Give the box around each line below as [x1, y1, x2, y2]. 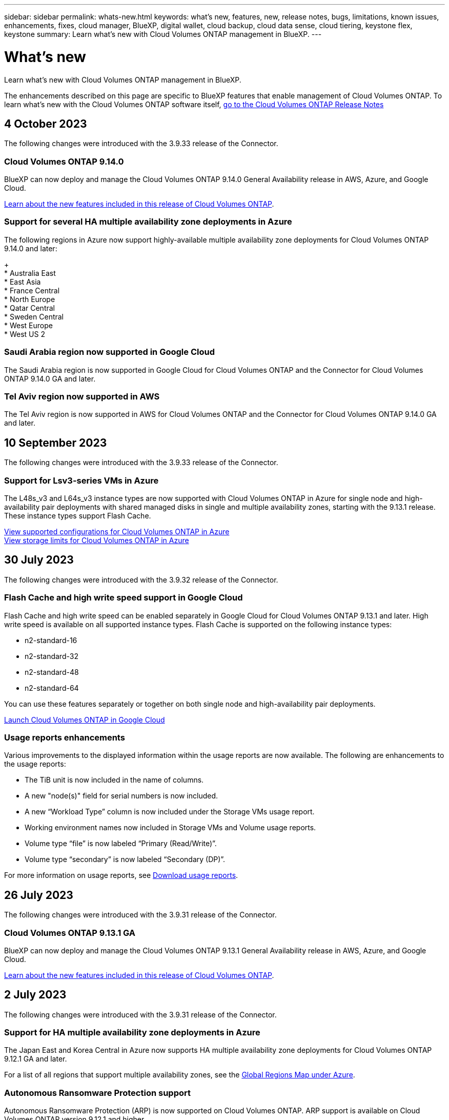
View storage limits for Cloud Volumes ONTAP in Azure [4, 535, 189, 545]
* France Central [4, 286, 60, 295]
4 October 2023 [4, 117, 87, 130]
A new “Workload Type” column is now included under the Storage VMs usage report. [25, 807, 315, 816]
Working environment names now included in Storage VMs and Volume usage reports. [25, 823, 316, 832]
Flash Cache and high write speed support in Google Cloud [4, 592, 243, 603]
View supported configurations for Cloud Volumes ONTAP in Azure [4, 527, 230, 536]
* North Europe [4, 294, 55, 304]
